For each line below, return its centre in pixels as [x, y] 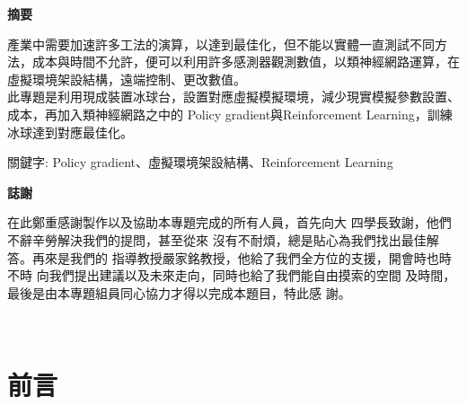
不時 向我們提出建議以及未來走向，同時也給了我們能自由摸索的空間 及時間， [232, 275]
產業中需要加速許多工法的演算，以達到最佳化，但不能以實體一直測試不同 [221, 44]
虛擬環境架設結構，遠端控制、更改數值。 [127, 79]
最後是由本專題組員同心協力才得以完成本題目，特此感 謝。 [179, 292]
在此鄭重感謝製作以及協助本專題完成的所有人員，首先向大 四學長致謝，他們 [229, 222]
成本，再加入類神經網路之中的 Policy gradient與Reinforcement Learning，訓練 [230, 114]
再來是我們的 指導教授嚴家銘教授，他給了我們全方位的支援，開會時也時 [242, 257]
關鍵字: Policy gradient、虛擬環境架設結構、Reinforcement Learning [200, 162]
